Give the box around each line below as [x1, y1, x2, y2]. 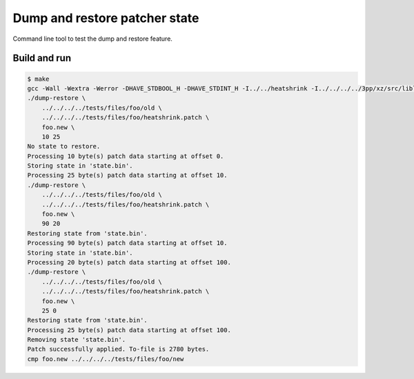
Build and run [12, 52, 72, 64]
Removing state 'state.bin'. [27, 336, 126, 344]
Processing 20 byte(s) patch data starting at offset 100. [27, 258, 231, 266]
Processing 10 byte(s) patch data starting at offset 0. [27, 152, 224, 160]
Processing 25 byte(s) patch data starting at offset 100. [27, 326, 231, 334]
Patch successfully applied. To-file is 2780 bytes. [27, 345, 210, 353]
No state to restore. [27, 142, 101, 150]
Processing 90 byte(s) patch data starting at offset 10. [27, 239, 228, 247]
